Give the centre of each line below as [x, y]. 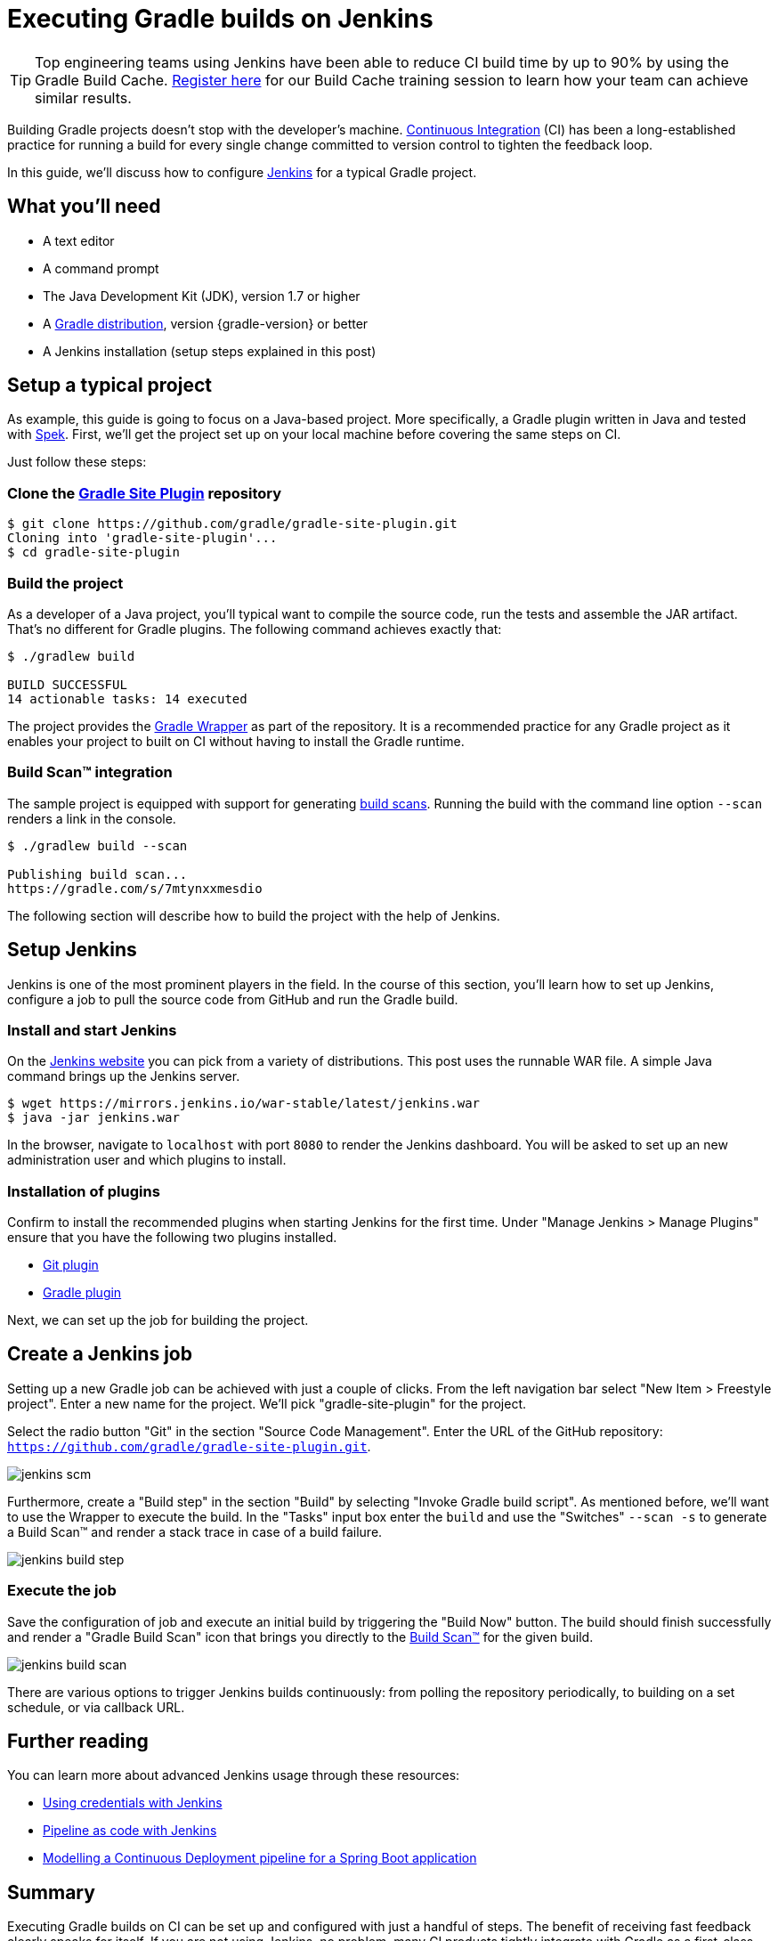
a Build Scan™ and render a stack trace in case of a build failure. [195, 1531]
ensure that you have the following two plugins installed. [172, 1238]
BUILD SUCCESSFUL [67, 684]
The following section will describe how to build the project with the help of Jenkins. [254, 915]
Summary [51, 1892]
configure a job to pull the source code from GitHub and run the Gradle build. [233, 999]
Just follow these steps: [77, 462]
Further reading [78, 1742]
